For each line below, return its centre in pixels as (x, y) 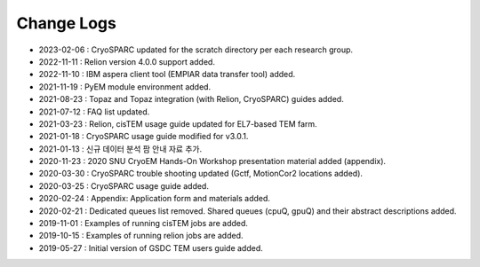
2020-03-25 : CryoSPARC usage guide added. (124, 185)
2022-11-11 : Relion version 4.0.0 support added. (127, 61)
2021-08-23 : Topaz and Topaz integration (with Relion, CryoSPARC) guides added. (191, 99)
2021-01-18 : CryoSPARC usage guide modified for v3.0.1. (144, 137)
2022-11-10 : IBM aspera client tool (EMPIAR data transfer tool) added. (167, 75)
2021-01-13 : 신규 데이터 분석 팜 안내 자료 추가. (120, 149)
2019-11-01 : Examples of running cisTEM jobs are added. (144, 224)
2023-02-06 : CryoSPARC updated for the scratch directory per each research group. (196, 50)
